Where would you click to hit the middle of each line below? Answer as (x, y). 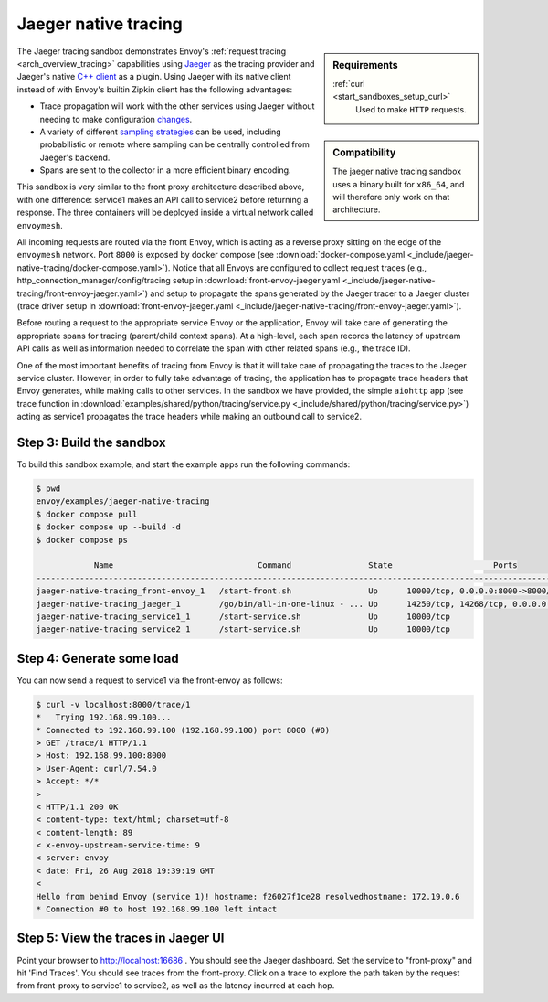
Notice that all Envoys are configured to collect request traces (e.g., (300, 267)
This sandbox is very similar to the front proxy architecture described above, (161, 187)
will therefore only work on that (391, 197)
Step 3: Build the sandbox (91, 442)
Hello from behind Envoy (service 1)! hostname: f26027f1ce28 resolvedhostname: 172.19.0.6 (248, 896)
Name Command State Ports (306, 565)
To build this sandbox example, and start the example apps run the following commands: (184, 464)
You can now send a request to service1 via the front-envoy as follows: (150, 680)
